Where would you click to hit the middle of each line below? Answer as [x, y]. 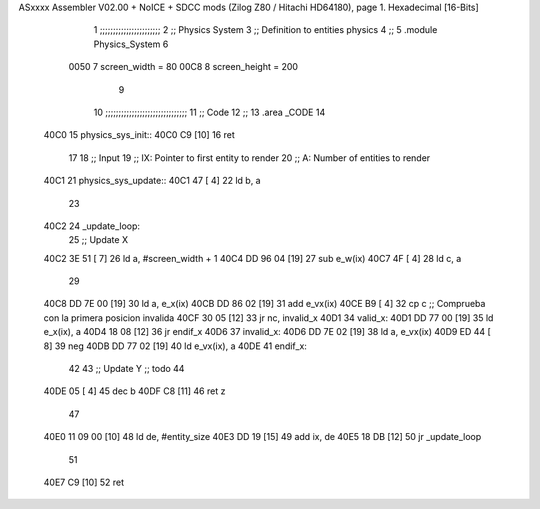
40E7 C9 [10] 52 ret [84, 482]
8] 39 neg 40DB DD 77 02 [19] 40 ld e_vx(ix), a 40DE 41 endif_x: [175, 346]
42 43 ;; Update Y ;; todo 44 [126, 369]
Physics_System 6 [131, 44]
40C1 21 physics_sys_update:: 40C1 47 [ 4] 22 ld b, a [152, 181]
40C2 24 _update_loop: [91, 226]
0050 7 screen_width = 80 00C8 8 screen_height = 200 [183, 67]
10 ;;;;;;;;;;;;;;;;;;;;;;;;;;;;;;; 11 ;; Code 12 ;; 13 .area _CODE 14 [209, 112]
